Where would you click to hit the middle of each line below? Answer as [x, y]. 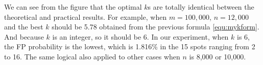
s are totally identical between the [201, 7]
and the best [24, 27]
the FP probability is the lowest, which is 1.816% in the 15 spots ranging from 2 [130, 46]
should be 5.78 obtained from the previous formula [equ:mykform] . [156, 27]
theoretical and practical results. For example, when [86, 17]
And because [24, 36]
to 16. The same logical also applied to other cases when [92, 56]
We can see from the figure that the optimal [73, 7]
